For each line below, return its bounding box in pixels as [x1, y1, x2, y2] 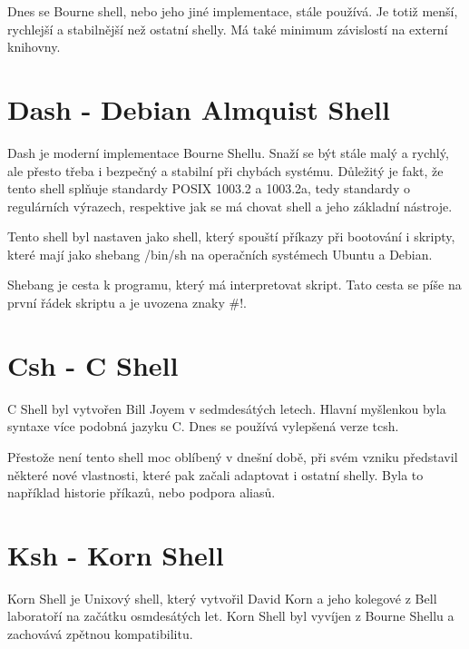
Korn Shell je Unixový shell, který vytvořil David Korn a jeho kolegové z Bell [7, 588, 437, 607]
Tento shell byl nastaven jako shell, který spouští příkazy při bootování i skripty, [7, 227, 455, 246]
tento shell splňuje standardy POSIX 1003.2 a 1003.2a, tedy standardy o [7, 179, 410, 198]
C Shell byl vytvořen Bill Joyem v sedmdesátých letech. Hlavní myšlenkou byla [7, 398, 446, 418]
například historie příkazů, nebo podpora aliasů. [7, 483, 276, 502]
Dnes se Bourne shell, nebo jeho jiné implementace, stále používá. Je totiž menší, [7, 2, 458, 20]
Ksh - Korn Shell [7, 536, 224, 573]
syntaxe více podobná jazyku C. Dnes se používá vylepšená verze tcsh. [7, 417, 399, 436]
